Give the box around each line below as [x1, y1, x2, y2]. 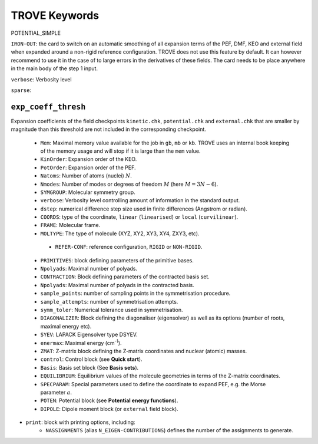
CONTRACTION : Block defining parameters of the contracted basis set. [40, 273, 210, 280]
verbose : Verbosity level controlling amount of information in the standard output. [40, 197, 240, 204]
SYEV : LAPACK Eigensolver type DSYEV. [40, 331, 138, 338]
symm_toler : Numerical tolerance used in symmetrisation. [40, 307, 183, 313]
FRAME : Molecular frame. [40, 222, 101, 229]
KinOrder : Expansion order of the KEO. [40, 156, 137, 163]
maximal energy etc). [40, 323, 92, 330]
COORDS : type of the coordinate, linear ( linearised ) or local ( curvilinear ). [40, 213, 238, 221]
